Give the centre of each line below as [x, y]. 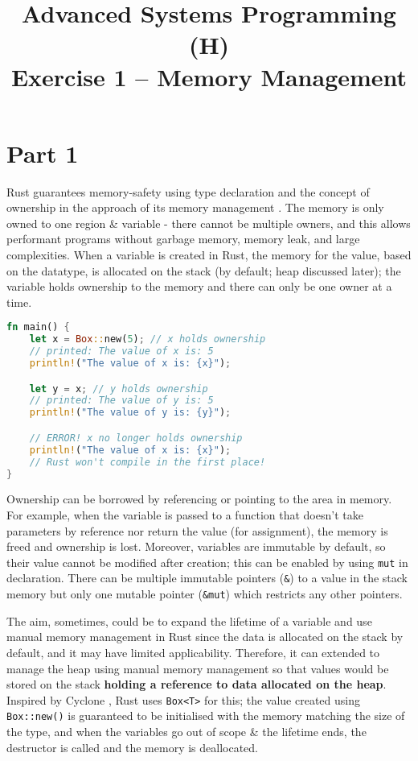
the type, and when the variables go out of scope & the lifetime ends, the [186, 731]
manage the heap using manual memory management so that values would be [198, 668]
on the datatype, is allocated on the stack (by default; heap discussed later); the [204, 270]
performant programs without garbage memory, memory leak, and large [183, 239]
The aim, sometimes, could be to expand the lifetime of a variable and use [189, 620]
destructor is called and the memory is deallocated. [132, 747]
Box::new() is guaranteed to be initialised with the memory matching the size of [206, 716]
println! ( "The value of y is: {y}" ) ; [130, 413]
